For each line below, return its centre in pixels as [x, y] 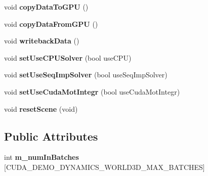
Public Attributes [51, 136]
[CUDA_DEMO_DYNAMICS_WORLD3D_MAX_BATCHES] [105, 167]
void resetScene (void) [41, 108]
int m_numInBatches [41, 157]
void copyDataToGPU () [46, 7]
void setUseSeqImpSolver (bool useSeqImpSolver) [86, 75]
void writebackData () [42, 41]
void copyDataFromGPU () [51, 24]
